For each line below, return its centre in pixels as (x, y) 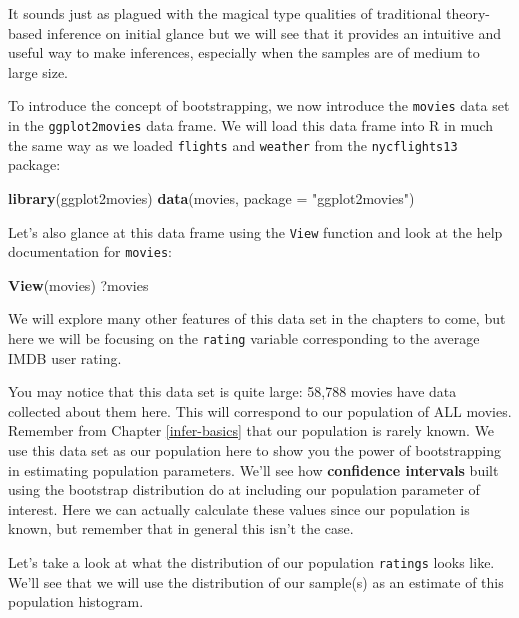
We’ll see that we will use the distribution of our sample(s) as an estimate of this (256, 581)
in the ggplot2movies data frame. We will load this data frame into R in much (251, 125)
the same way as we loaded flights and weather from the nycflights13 (233, 144)
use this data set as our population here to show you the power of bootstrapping (254, 450)
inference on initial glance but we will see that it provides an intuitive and (274, 32)
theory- (467, 13)
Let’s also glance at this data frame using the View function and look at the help (255, 231)
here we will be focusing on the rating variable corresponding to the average (244, 338)
